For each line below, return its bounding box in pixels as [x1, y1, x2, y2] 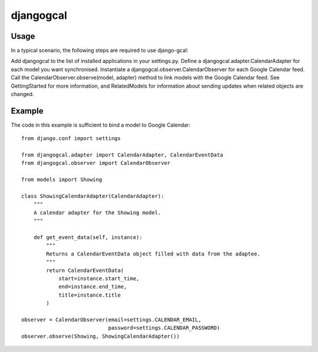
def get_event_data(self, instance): [33, 234, 143, 241]
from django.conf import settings [21, 135, 121, 142]
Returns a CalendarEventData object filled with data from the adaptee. [46, 250, 261, 257]
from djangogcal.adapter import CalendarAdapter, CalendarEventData [21, 152, 223, 158]
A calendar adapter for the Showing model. [33, 209, 161, 216]
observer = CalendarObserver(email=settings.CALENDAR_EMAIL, [21, 316, 201, 323]
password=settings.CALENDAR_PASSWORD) [108, 324, 220, 331]
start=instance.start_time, [58, 275, 140, 282]
